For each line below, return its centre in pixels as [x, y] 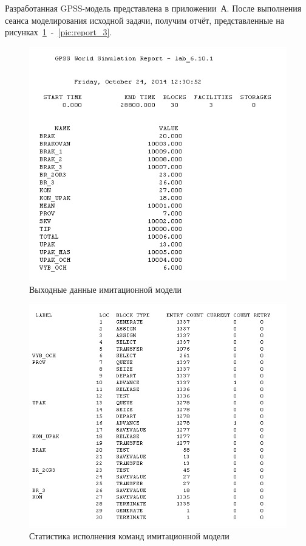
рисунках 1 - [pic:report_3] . [59, 32]
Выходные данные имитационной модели [106, 289]
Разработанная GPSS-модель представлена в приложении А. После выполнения [153, 8]
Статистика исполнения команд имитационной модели [129, 536]
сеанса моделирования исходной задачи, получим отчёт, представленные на [144, 20]
